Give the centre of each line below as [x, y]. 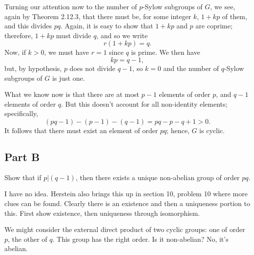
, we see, [223, 6]
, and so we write [122, 35]
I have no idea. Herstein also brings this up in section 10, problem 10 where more [126, 194]
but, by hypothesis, [33, 68]
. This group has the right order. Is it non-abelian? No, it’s [140, 239]
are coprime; [214, 26]
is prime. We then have [166, 52]
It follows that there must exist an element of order [81, 130]
